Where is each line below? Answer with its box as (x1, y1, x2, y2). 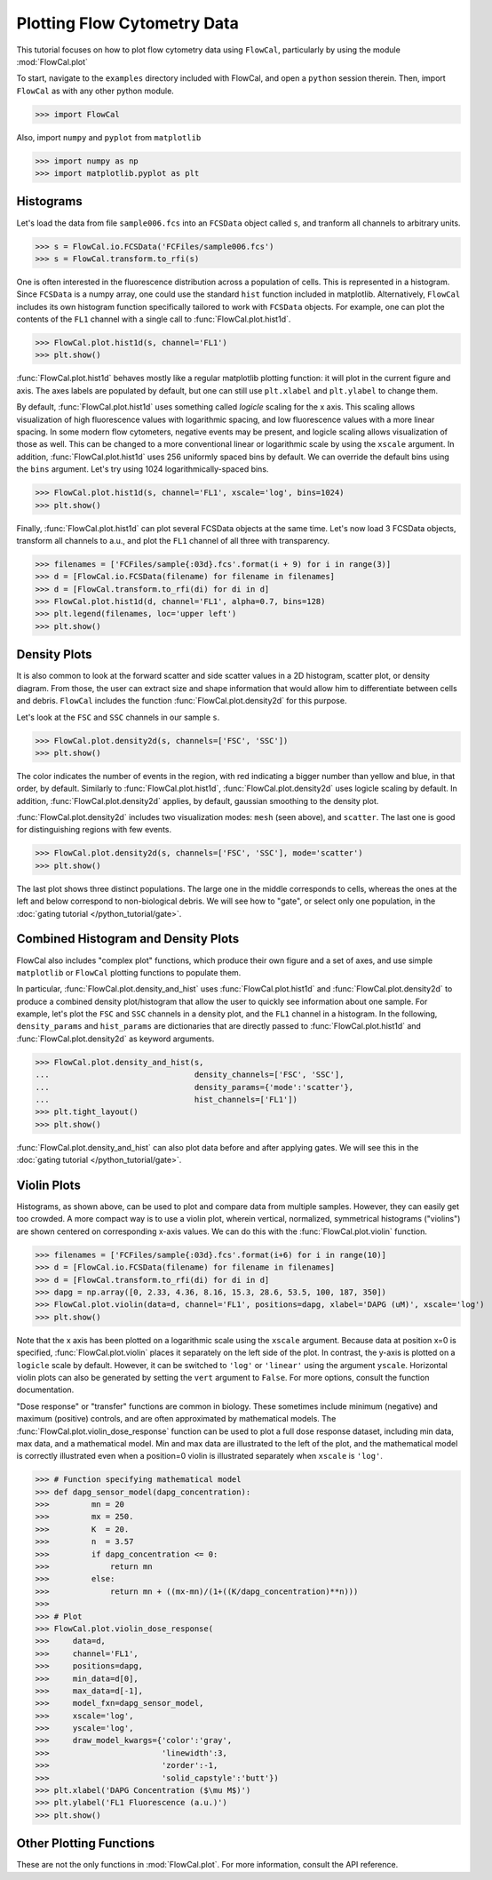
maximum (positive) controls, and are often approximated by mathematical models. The (16, 1414, 337, 1424)
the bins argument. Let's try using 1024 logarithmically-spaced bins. (16, 464, 269, 474)
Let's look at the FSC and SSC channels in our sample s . (16, 712, 220, 722)
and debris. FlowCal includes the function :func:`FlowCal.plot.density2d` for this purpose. (16, 696, 347, 706)
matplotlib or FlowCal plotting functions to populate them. (16, 967, 242, 977)
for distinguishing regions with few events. (16, 824, 172, 835)
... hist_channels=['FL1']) (35, 1095, 298, 1105)
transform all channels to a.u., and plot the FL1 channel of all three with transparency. (16, 535, 330, 546)
